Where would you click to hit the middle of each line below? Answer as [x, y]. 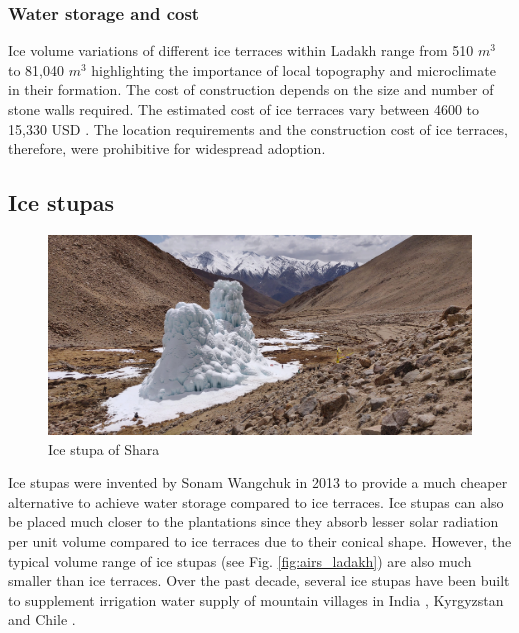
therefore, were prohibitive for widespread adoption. [167, 148]
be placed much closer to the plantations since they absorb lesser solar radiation [253, 521]
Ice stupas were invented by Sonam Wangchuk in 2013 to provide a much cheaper [258, 482]
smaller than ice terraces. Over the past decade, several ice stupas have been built [259, 580]
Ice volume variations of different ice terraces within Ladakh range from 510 [241, 50]
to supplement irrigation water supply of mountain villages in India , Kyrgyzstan [256, 599]
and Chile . [42, 619]
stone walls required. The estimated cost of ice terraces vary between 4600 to [244, 109]
